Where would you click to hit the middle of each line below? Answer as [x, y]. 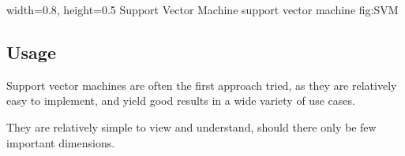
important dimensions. [61, 142]
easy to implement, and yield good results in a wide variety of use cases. [181, 100]
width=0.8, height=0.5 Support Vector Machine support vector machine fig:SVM [202, 9]
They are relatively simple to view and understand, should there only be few [191, 126]
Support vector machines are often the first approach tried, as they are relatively [202, 85]
